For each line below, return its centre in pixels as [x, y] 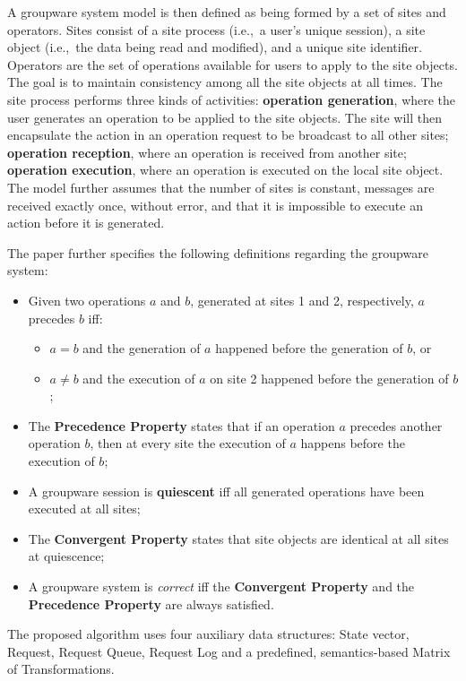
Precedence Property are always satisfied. [151, 603]
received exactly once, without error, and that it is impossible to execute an [215, 205]
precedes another [396, 425]
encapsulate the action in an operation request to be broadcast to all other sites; [228, 135]
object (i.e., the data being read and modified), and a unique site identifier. [215, 47]
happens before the [353, 443]
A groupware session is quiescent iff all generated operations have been [226, 491]
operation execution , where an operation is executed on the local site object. [225, 170]
